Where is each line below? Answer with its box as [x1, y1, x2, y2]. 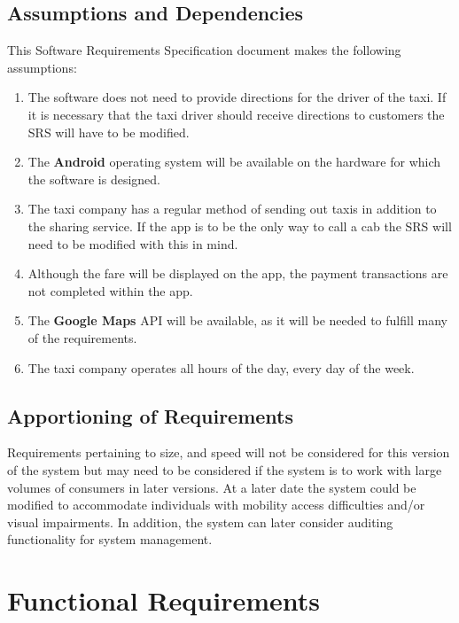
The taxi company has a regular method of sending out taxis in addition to [27, 199, 437, 218]
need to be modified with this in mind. [27, 234, 238, 253]
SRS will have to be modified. [27, 122, 190, 141]
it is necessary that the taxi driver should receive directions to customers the [27, 105, 445, 123]
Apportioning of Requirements [7, 401, 294, 429]
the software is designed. [27, 169, 160, 188]
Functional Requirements [7, 582, 320, 619]
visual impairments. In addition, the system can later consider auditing [7, 512, 393, 531]
